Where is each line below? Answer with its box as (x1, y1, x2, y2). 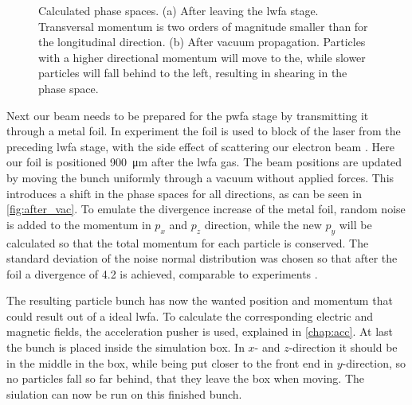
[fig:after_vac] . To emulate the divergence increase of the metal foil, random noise (6, 201, 406, 217)
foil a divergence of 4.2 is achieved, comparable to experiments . (6, 265, 318, 282)
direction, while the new (204, 216, 322, 232)
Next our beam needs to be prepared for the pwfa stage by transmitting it (6, 107, 369, 123)
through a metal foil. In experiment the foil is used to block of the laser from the (6, 123, 401, 139)
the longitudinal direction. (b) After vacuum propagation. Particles (38, 33, 366, 50)
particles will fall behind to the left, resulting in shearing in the (38, 64, 347, 81)
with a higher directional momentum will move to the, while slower (38, 49, 366, 65)
